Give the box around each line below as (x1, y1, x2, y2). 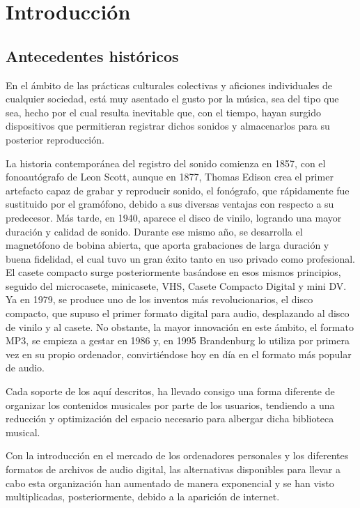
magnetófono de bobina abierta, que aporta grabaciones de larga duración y (6, 238, 329, 252)
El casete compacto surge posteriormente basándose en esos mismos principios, (6, 265, 341, 279)
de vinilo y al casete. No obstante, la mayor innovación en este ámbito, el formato (6, 319, 354, 334)
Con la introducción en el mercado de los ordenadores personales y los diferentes (6, 448, 349, 463)
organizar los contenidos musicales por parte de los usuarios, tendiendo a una (6, 397, 335, 412)
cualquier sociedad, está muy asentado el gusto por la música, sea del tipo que (6, 91, 339, 106)
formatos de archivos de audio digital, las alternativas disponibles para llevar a (6, 462, 341, 477)
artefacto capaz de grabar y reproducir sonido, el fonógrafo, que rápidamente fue (6, 183, 350, 197)
